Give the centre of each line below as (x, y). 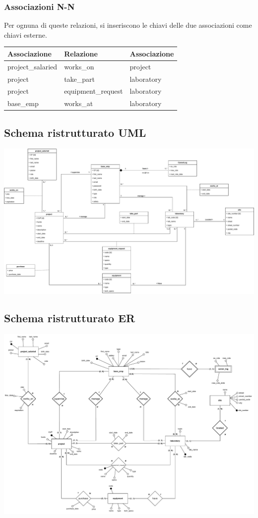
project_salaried (32, 66)
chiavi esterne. (26, 34)
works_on (79, 66)
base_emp (23, 103)
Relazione (81, 53)
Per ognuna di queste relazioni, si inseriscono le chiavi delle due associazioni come (128, 25)
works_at (79, 103)
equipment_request (94, 91)
